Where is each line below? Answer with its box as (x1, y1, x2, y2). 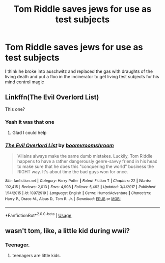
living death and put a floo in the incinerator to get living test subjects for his (5, 73, 160, 79)
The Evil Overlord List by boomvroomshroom (5, 142, 114, 149)
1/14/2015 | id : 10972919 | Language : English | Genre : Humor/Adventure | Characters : (5, 191, 151, 196)
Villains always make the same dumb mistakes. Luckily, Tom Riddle (17, 153, 153, 159)
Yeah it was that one (5, 118, 55, 125)
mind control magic (5, 79, 44, 85)
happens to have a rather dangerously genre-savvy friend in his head (17, 159, 158, 164)
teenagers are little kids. (12, 253, 61, 259)
